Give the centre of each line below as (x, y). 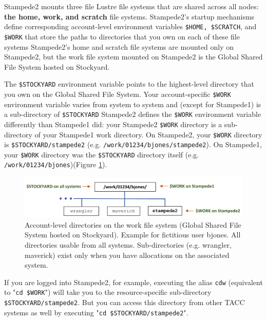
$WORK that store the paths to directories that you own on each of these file (122, 36)
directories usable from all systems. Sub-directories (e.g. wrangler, (128, 244)
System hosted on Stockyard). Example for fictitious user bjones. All (133, 235)
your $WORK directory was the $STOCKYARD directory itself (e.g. (102, 154)
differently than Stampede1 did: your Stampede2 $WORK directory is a (113, 124)
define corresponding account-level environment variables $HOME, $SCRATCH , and (130, 26)
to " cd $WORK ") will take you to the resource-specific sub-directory (108, 292)
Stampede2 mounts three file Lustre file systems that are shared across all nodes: (131, 6)
